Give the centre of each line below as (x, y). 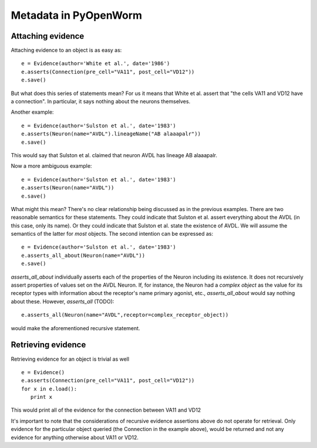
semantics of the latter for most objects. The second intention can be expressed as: (112, 234)
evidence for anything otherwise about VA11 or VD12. (75, 437)
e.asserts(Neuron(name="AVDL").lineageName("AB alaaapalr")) (111, 134)
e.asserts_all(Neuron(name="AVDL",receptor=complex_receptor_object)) (125, 315)
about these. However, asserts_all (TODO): (63, 301)
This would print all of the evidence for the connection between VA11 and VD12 (106, 410)
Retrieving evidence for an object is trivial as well (70, 359)
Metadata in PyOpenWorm (77, 15)
